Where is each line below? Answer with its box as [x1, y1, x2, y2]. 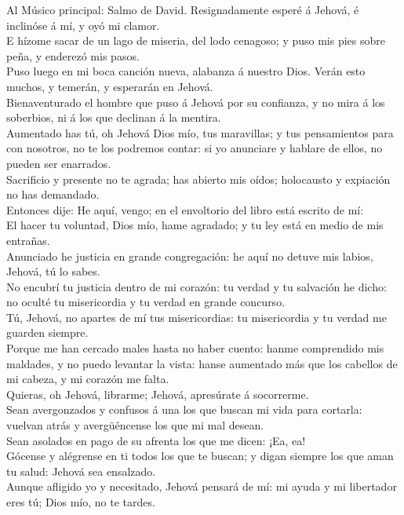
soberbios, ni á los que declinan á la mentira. [6, 109, 221, 126]
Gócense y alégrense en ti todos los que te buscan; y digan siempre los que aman [6, 447, 394, 464]
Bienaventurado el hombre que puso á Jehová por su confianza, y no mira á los [6, 93, 385, 110]
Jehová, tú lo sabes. [6, 263, 100, 279]
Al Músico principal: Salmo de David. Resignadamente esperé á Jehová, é [6, 2, 359, 17]
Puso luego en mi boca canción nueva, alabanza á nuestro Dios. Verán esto [6, 63, 366, 79]
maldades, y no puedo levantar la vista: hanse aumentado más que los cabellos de [6, 355, 398, 371]
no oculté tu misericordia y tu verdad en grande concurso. [6, 294, 286, 310]
